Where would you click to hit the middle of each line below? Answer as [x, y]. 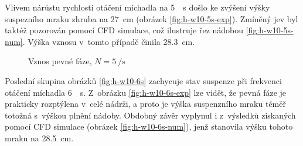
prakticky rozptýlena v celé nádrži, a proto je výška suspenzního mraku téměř [145, 104]
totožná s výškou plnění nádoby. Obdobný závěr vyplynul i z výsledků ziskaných [150, 115]
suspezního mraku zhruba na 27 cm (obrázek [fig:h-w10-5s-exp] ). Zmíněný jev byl [151, 18]
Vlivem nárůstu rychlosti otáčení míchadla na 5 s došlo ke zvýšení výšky [137, 7]
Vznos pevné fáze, [60, 61]
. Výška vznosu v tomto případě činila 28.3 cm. [109, 41]
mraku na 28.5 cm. [39, 138]
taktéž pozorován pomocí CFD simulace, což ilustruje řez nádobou [124, 30]
